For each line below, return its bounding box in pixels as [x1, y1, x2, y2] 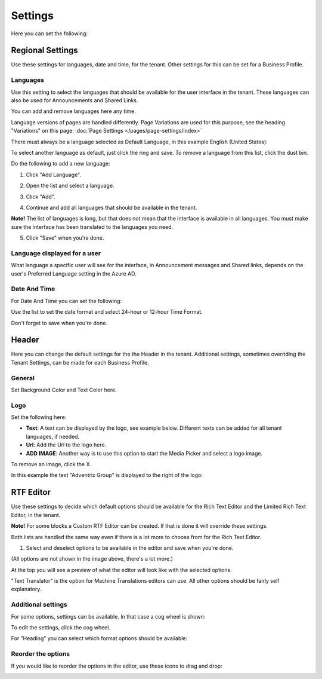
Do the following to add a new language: [11, 160, 110, 167]
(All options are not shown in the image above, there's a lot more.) [11, 555, 173, 562]
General [11, 374, 35, 382]
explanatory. [11, 586, 42, 593]
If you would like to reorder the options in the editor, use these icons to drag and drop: [11, 662, 223, 669]
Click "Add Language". [26, 171, 82, 178]
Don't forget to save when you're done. [11, 319, 107, 326]
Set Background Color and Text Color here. [11, 386, 117, 393]
